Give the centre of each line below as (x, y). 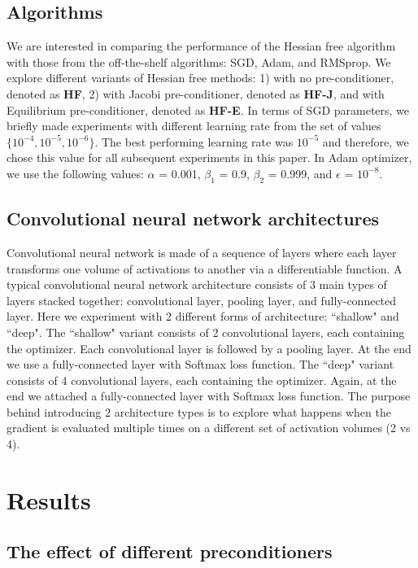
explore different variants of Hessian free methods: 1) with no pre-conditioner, (200, 78)
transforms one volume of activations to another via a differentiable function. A (205, 268)
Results (49, 499)
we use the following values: (75, 173)
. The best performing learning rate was (194, 141)
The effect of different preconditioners (170, 551)
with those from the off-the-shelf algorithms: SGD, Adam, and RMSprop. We (199, 61)
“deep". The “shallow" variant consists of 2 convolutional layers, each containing (206, 332)
